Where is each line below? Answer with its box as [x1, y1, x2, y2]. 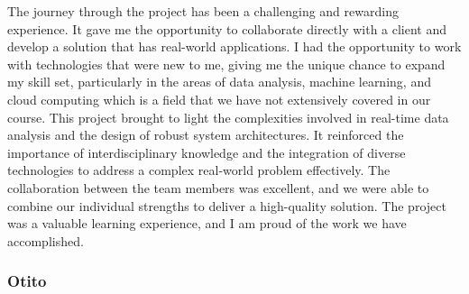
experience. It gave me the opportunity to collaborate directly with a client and [7, 19, 447, 38]
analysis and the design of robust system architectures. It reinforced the [7, 125, 404, 144]
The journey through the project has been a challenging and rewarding [7, 2, 399, 20]
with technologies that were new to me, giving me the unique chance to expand [7, 54, 446, 73]
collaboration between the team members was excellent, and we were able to [7, 178, 429, 197]
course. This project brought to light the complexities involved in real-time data [7, 107, 449, 126]
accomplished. [7, 231, 84, 250]
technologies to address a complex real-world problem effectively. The [7, 161, 391, 179]
